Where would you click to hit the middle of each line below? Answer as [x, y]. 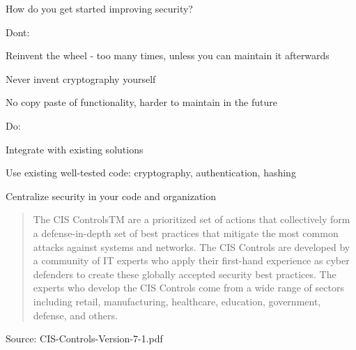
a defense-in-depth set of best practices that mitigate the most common [186, 233]
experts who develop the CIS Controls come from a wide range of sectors [188, 288]
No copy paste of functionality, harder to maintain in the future [141, 102]
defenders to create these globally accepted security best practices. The [185, 274]
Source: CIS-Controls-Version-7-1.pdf [84, 338]
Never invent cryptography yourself [81, 78]
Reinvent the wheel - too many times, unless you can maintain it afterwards [168, 55]
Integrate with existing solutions [75, 149]
